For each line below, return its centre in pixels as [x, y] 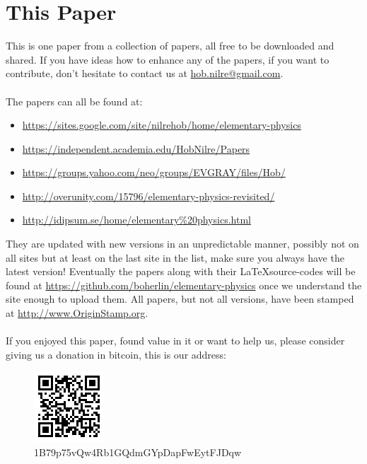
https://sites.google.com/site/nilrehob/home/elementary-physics [162, 125]
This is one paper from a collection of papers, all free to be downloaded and [170, 46]
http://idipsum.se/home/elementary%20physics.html [136, 220]
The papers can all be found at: [74, 101]
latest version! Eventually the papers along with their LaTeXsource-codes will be [181, 271]
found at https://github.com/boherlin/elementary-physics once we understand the [184, 285]
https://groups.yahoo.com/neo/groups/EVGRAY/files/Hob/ [154, 172]
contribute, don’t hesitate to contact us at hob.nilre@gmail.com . [145, 73]
